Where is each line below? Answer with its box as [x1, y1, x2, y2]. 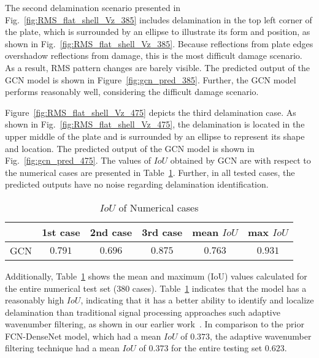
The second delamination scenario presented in [5, 1, 181, 13]
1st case [42, 224, 80, 239]
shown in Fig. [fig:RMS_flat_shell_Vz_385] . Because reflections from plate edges [5, 37, 313, 50]
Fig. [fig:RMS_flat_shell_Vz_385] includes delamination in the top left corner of [5, 13, 312, 26]
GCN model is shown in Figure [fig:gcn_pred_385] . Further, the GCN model [5, 73, 296, 86]
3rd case [142, 224, 183, 239]
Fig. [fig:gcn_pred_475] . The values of [5, 154, 151, 167]
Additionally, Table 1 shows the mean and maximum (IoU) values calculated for [5, 269, 307, 282]
